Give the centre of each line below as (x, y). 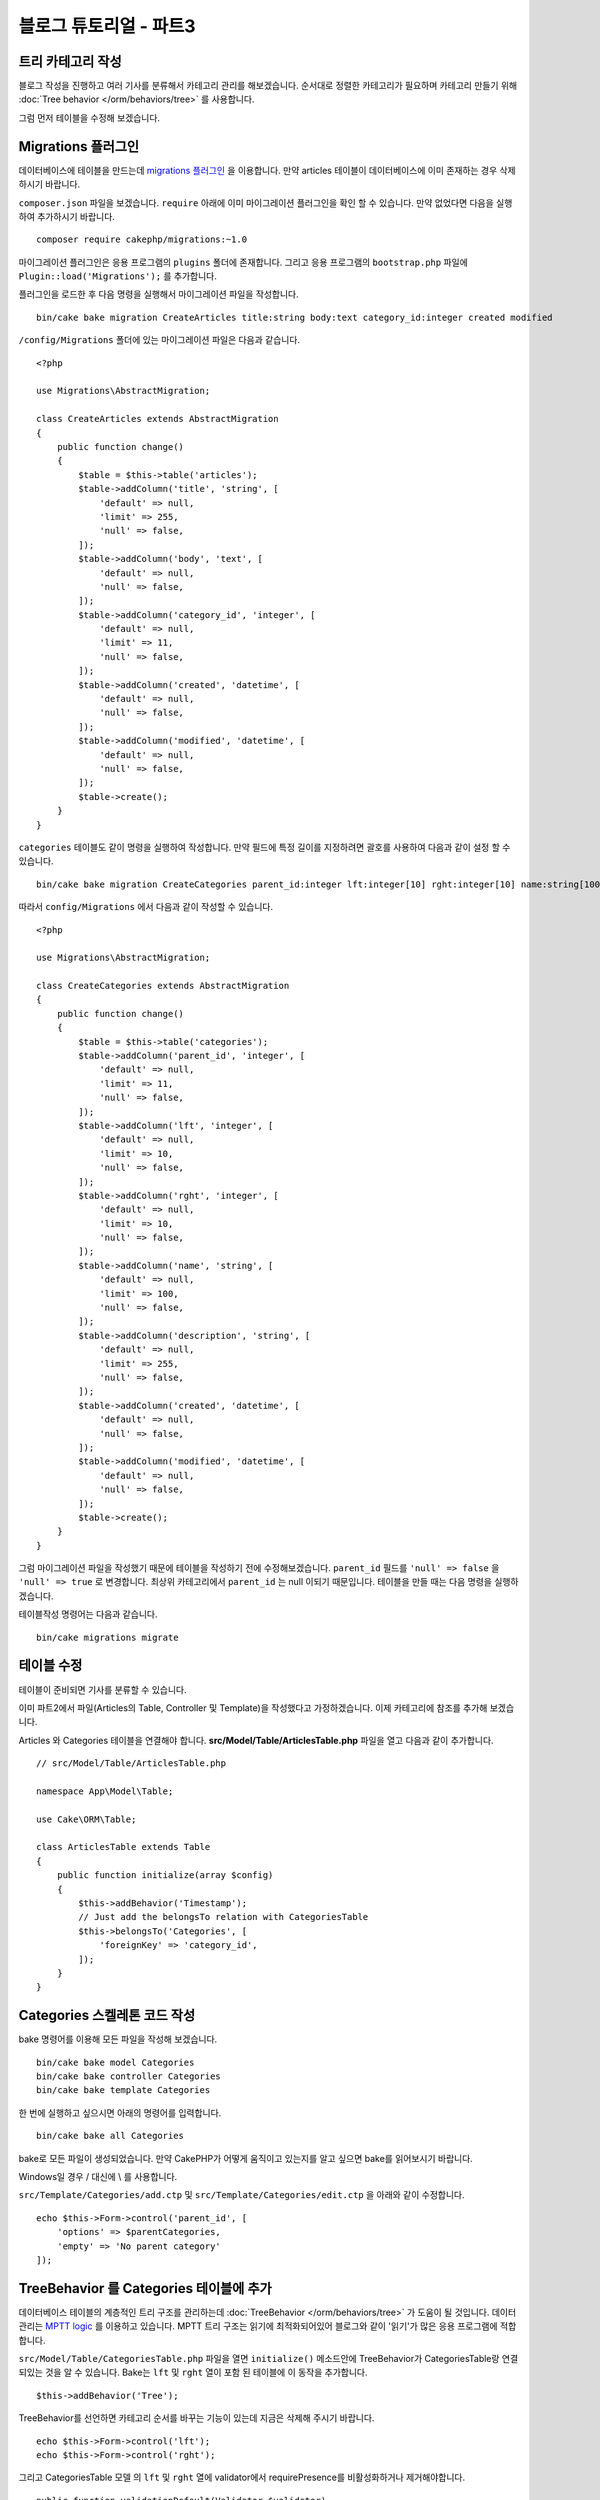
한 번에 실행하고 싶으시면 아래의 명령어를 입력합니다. (120, 2112)
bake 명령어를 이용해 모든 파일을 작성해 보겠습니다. (118, 2039)
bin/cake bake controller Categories (129, 2076)
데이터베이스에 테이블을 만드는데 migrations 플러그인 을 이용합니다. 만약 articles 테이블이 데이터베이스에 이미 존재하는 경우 (258, 170)
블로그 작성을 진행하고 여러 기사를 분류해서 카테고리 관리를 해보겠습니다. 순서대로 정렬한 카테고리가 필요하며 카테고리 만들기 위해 (268, 86)
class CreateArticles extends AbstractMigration (157, 419)
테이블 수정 (50, 1665)
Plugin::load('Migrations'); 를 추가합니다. (117, 276)
